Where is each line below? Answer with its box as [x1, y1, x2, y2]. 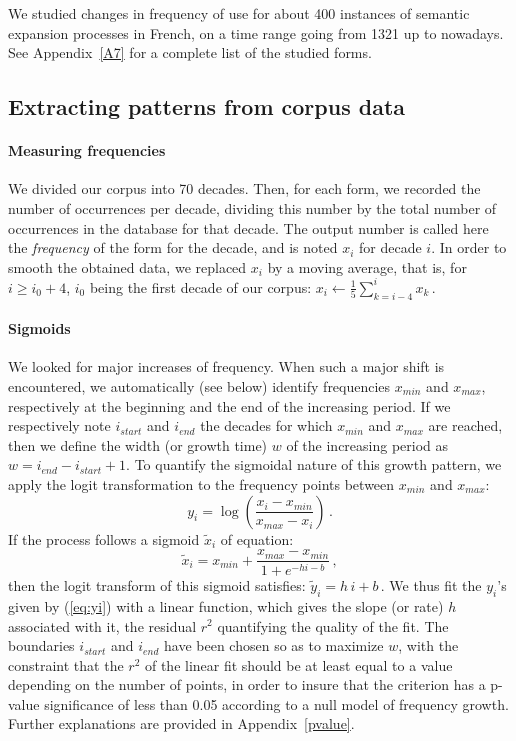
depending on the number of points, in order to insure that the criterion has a [8, 674, 486, 695]
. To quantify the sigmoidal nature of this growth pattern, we [126, 454, 502, 475]
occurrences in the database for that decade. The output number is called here [8, 217, 489, 238]
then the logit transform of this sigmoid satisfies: [8, 575, 306, 596]
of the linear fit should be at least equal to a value [144, 654, 453, 675]
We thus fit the [389, 575, 482, 596]
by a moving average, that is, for [267, 256, 467, 277]
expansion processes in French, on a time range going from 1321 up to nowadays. [8, 22, 504, 43]
